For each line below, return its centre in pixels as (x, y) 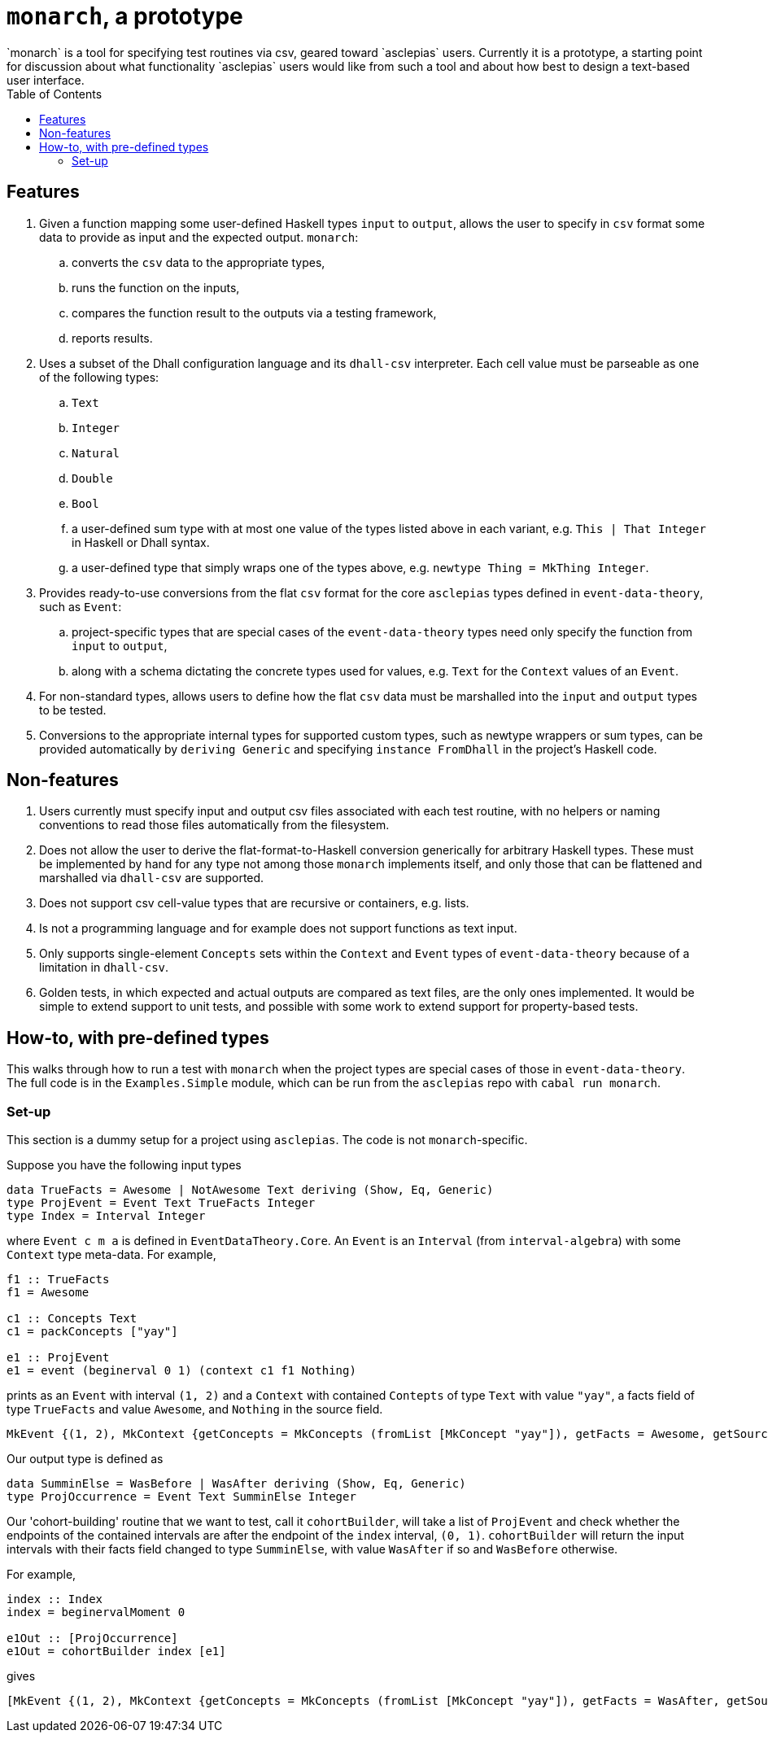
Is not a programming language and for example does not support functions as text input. (278, 928)
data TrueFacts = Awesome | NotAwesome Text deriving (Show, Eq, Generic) (250, 1190)
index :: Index (55, 1599)
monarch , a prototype (125, 16)
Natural (96, 453)
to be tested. (73, 710)
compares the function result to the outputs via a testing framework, (254, 312)
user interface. (46, 80)
